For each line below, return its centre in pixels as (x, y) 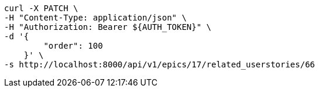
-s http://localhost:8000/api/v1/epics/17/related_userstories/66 (160, 64)
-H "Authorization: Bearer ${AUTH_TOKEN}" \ (108, 27)
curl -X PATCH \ (41, 8)
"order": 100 (73, 46)
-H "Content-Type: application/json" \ (95, 18)
